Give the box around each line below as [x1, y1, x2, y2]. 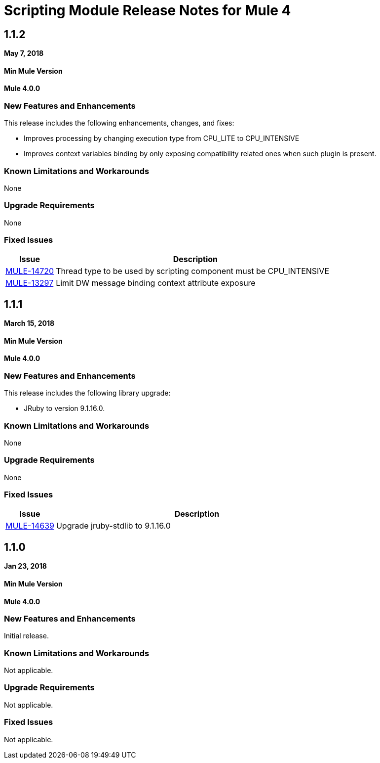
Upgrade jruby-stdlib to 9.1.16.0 [56, 521, 171, 531]
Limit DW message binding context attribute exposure [56, 278, 256, 288]
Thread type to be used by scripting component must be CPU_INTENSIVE [56, 266, 330, 276]
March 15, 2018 [4, 319, 55, 328]
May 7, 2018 [4, 49, 44, 58]
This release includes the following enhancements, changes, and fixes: [4, 119, 234, 128]
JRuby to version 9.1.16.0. [24, 404, 105, 413]
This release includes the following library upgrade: [4, 389, 171, 398]
